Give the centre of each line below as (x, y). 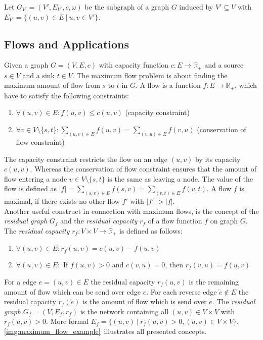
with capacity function (134, 65)
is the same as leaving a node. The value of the (180, 178)
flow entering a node (36, 178)
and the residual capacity (99, 221)
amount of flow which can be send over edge (72, 291)
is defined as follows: (151, 230)
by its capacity (218, 159)
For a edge (20, 281)
